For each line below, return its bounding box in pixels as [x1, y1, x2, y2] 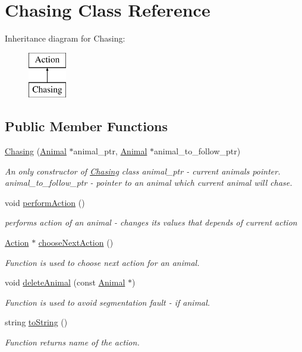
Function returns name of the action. [5, 336, 140, 348]
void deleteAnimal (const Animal [5, 276, 125, 288]
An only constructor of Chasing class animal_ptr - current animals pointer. [5, 164, 281, 177]
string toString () [5, 316, 68, 328]
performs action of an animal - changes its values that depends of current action [5, 216, 297, 229]
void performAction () [5, 196, 85, 208]
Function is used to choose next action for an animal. [5, 256, 200, 268]
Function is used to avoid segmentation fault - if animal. [5, 296, 210, 308]
